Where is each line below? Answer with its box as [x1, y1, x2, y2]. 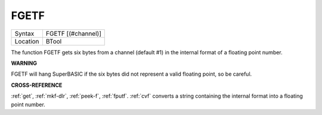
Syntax [14, 29, 35, 38]
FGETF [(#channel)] [45, 29, 101, 38]
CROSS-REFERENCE [11, 81, 63, 89]
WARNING [11, 60, 37, 67]
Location [14, 37, 39, 45]
